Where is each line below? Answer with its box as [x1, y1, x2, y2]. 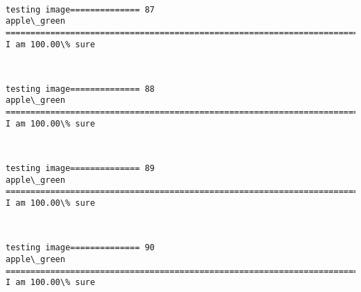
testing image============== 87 [6, 4, 155, 15]
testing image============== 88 [6, 83, 155, 94]
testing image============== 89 [6, 163, 155, 174]
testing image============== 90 [6, 243, 155, 253]
